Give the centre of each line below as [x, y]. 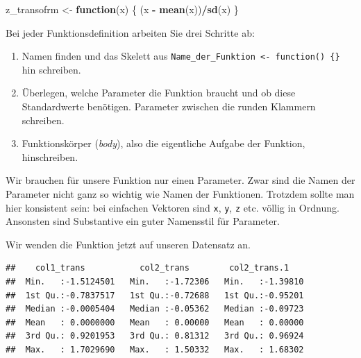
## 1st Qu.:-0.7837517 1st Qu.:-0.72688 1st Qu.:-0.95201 [155, 295]
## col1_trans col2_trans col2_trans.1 [148, 268]
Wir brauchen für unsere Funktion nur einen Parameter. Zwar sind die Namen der [180, 180]
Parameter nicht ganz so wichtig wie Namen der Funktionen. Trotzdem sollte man [180, 194]
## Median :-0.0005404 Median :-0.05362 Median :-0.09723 [155, 309]
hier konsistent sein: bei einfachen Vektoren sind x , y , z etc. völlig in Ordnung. [173, 207]
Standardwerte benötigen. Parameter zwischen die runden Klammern [169, 106]
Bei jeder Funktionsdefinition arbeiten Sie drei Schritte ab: [130, 32]
